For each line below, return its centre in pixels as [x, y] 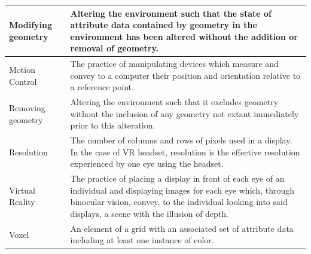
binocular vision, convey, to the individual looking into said [179, 202]
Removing [27, 107]
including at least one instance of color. [142, 240]
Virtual [22, 190]
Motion [22, 69]
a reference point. [102, 87]
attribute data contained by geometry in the [164, 25]
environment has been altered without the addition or [184, 36]
